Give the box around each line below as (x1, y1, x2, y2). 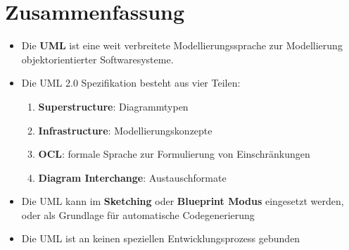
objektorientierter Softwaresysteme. (21, 51, 174, 66)
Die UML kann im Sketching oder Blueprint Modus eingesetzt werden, (21, 194, 344, 208)
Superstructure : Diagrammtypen (38, 99, 189, 113)
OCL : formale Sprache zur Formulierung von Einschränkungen (38, 146, 310, 161)
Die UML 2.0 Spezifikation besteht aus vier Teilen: (21, 75, 241, 90)
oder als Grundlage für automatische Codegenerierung (21, 207, 255, 222)
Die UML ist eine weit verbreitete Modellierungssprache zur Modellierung (21, 38, 343, 53)
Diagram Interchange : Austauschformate (38, 170, 227, 185)
